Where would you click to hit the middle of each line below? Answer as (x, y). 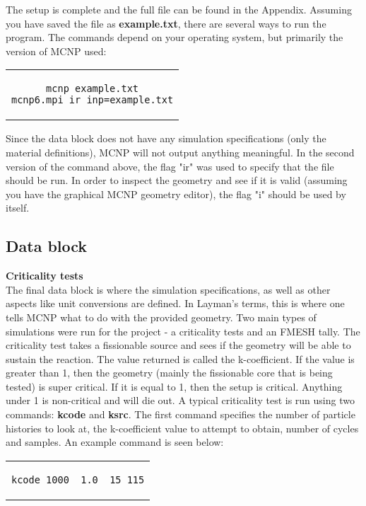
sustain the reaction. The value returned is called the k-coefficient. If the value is (180, 358)
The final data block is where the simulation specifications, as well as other (168, 289)
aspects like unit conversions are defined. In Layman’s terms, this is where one (175, 303)
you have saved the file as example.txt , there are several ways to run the (166, 23)
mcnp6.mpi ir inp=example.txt (93, 100)
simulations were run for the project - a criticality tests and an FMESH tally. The (183, 331)
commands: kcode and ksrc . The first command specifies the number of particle (181, 414)
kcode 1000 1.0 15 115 (78, 479)
